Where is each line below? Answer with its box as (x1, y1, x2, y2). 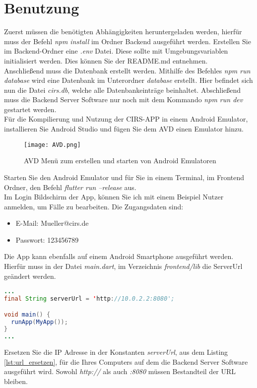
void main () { (4, 311, 51, 318)
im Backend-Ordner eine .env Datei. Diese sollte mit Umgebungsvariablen (4, 46, 228, 56)
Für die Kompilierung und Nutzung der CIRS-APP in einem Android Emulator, (4, 114, 248, 124)
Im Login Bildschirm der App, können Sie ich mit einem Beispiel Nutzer (4, 192, 224, 202)
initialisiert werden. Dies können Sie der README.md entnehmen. (4, 55, 208, 65)
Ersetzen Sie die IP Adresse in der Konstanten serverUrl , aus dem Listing (4, 347, 228, 357)
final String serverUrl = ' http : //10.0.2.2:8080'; (4, 295, 175, 303)
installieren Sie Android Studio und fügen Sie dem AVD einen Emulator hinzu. (4, 124, 244, 134)
